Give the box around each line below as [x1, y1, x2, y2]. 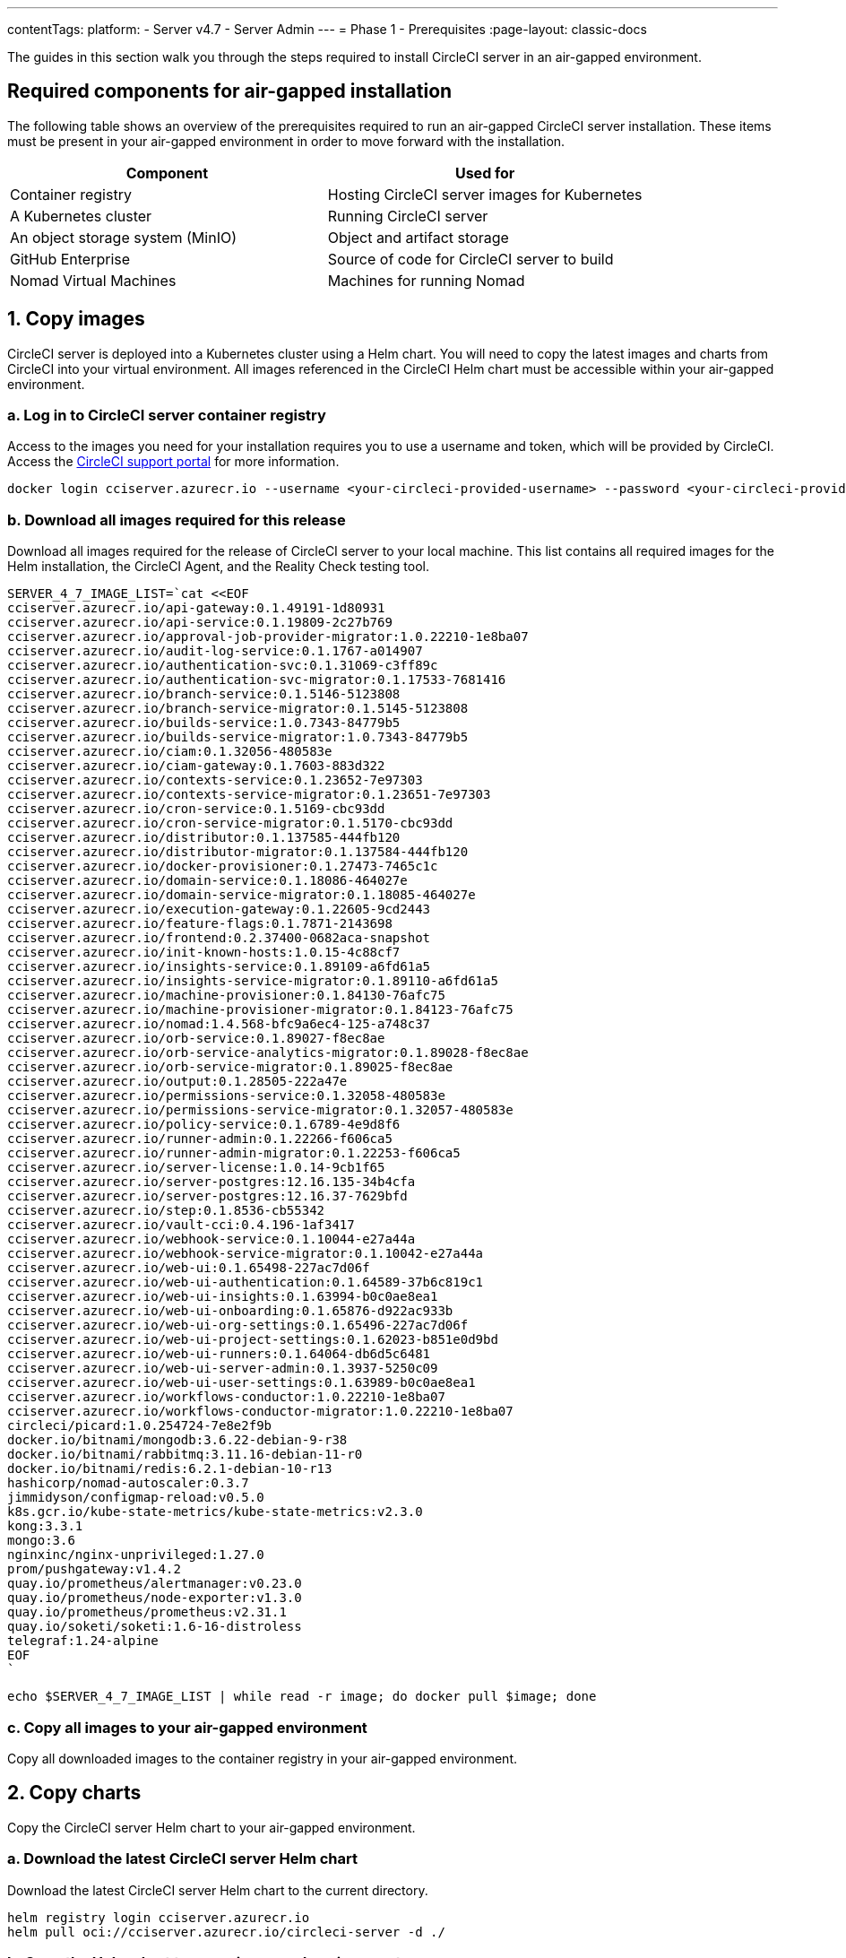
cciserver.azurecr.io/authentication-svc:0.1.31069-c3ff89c [7, 658, 438, 673]
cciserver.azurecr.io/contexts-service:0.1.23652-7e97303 [7, 773, 423, 788]
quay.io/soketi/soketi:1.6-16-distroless [7, 1619, 302, 1634]
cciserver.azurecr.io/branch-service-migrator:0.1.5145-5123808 [7, 701, 469, 716]
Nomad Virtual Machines [10, 271, 177, 290]
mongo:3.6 [7, 1533, 75, 1548]
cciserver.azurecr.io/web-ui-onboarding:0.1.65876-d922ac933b [7, 1304, 453, 1319]
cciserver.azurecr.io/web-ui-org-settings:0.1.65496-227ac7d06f [7, 1318, 469, 1333]
